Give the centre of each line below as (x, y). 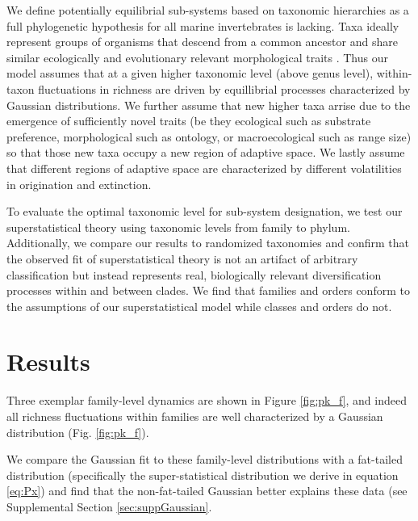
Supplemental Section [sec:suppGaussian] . (109, 506)
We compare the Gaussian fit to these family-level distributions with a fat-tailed (205, 459)
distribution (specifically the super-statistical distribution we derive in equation (203, 475)
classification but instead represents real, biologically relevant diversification (194, 274)
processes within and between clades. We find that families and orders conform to (208, 290)
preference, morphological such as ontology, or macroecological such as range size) (209, 136)
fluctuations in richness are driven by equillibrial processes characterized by (224, 88)
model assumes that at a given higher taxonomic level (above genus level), (190, 73)
